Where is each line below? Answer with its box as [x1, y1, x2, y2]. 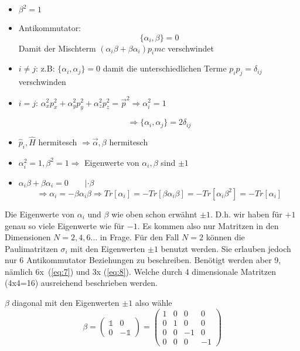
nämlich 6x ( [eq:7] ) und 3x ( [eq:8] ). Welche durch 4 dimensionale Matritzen [5, 265, 276, 277]
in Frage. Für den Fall [100, 231, 179, 243]
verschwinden [18, 76, 66, 88]
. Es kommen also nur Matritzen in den [137, 219, 279, 231]
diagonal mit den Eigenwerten [12, 297, 120, 309]
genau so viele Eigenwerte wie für [5, 219, 125, 231]
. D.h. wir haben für [210, 207, 282, 220]
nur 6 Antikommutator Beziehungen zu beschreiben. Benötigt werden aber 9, [5, 254, 281, 266]
